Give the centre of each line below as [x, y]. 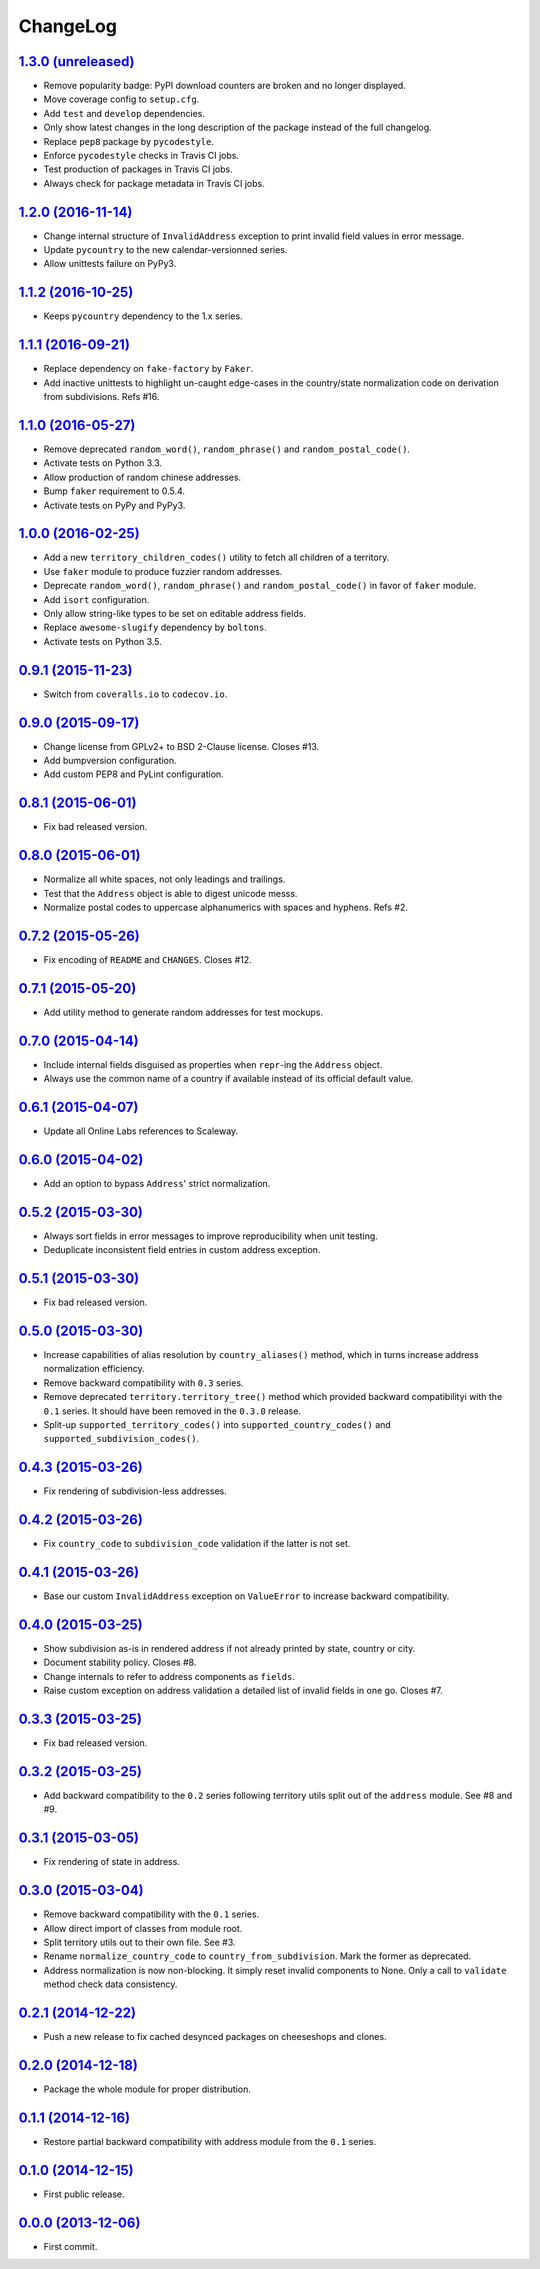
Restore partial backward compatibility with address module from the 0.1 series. [210, 2141]
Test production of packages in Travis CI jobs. [138, 169]
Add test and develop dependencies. [124, 113]
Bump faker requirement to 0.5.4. [114, 491]
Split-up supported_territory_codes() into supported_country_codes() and [217, 1424]
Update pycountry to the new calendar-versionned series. [165, 250]
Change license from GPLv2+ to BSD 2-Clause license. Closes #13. [181, 746]
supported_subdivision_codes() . [121, 1439]
